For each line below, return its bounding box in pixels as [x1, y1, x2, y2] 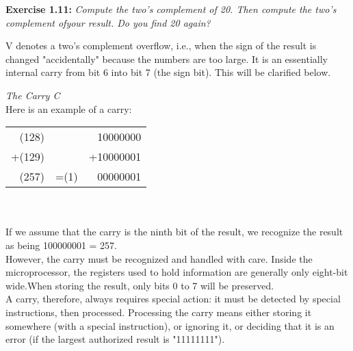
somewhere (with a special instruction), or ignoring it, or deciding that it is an [5, 318, 335, 333]
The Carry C [5, 88, 60, 102]
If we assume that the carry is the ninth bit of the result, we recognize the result [5, 224, 343, 239]
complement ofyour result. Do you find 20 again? [5, 15, 211, 29]
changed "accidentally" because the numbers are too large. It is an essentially [5, 51, 328, 66]
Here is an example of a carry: [5, 101, 132, 116]
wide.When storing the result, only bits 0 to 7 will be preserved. [5, 278, 274, 292]
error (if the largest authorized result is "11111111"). [5, 332, 225, 346]
